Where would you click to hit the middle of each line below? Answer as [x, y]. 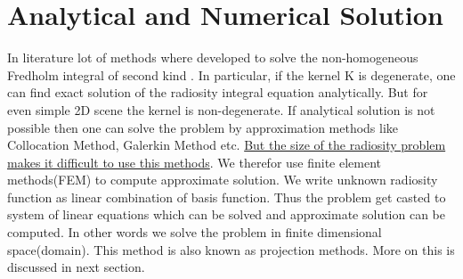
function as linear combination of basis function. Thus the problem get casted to [227, 197]
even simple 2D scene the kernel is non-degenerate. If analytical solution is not [221, 109]
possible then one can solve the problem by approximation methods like [203, 127]
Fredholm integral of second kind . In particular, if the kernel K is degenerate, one [231, 74]
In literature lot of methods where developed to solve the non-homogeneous [213, 57]
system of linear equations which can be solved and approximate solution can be [227, 214]
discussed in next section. [76, 267]
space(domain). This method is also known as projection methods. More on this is [231, 249]
